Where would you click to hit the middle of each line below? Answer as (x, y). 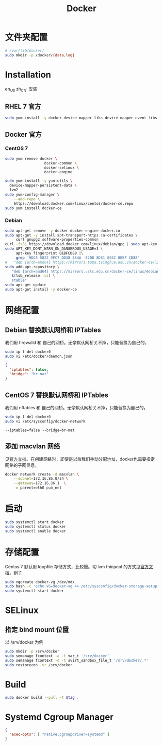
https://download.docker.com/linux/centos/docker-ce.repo (73, 203)
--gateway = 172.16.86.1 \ (40, 483)
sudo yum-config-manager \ (32, 194)
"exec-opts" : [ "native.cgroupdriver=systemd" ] (59, 735)
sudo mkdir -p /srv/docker (32, 652)
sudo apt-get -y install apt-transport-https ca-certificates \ (71, 235)
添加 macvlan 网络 (33, 446)
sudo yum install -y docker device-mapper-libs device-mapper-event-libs (81, 118)
